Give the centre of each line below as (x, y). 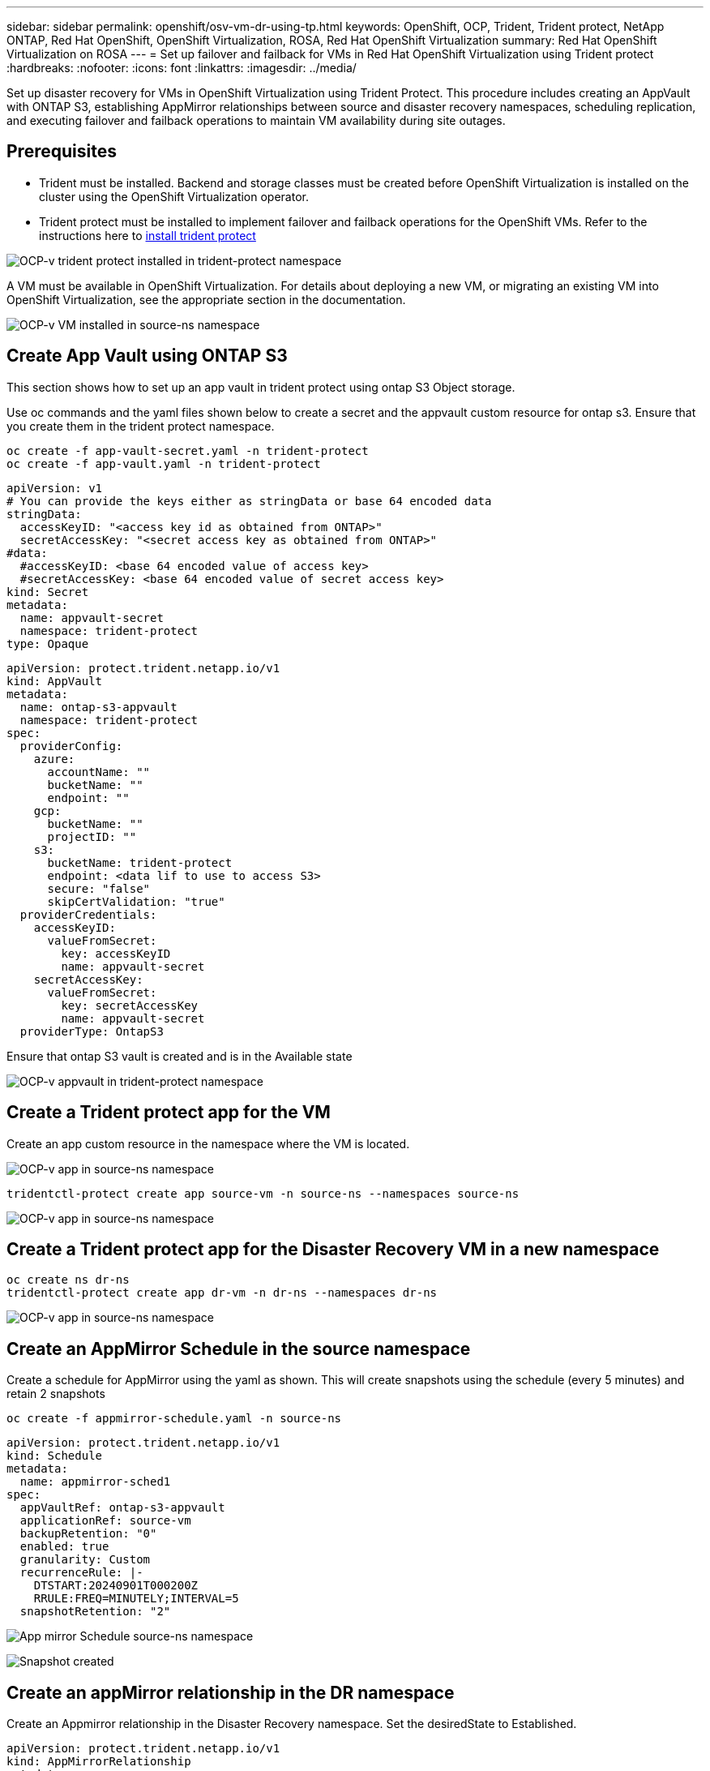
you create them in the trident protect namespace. (141, 426)
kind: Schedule (55, 1456)
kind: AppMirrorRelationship (99, 1762)
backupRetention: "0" (88, 1534)
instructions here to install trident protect (148, 235)
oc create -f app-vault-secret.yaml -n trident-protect (188, 450)
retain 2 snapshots (56, 1394)
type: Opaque (48, 643)
